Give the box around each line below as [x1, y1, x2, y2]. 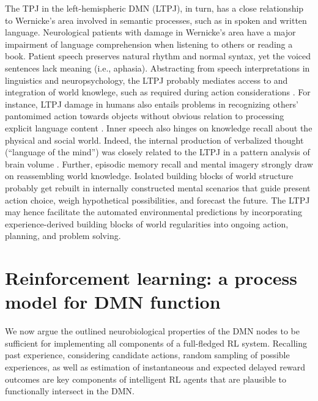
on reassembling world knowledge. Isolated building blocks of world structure [5, 169, 294, 182]
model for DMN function [5, 289, 221, 314]
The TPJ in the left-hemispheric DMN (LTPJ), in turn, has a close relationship [5, 2, 304, 14]
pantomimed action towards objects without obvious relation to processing [5, 109, 284, 122]
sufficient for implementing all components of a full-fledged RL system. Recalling [5, 336, 308, 349]
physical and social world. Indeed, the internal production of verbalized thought [5, 133, 304, 146]
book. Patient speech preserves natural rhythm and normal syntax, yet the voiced [5, 50, 311, 62]
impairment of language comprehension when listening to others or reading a [5, 37, 293, 50]
